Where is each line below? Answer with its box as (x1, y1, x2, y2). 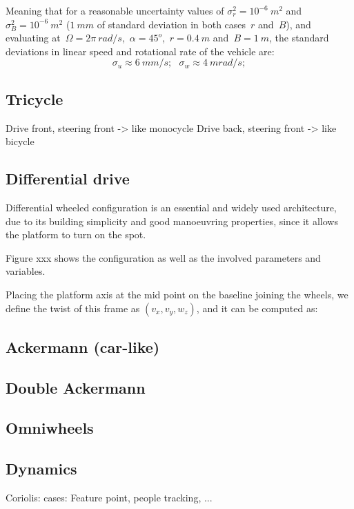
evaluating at (6, 30, 61, 45)
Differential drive (6, 168, 130, 189)
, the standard (269, 30, 329, 45)
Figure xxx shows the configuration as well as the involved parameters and (6, 250, 321, 265)
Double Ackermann (6, 376, 146, 398)
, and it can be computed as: (196, 300, 318, 315)
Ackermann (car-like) (6, 336, 160, 357)
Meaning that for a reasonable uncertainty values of (6, 3, 224, 17)
